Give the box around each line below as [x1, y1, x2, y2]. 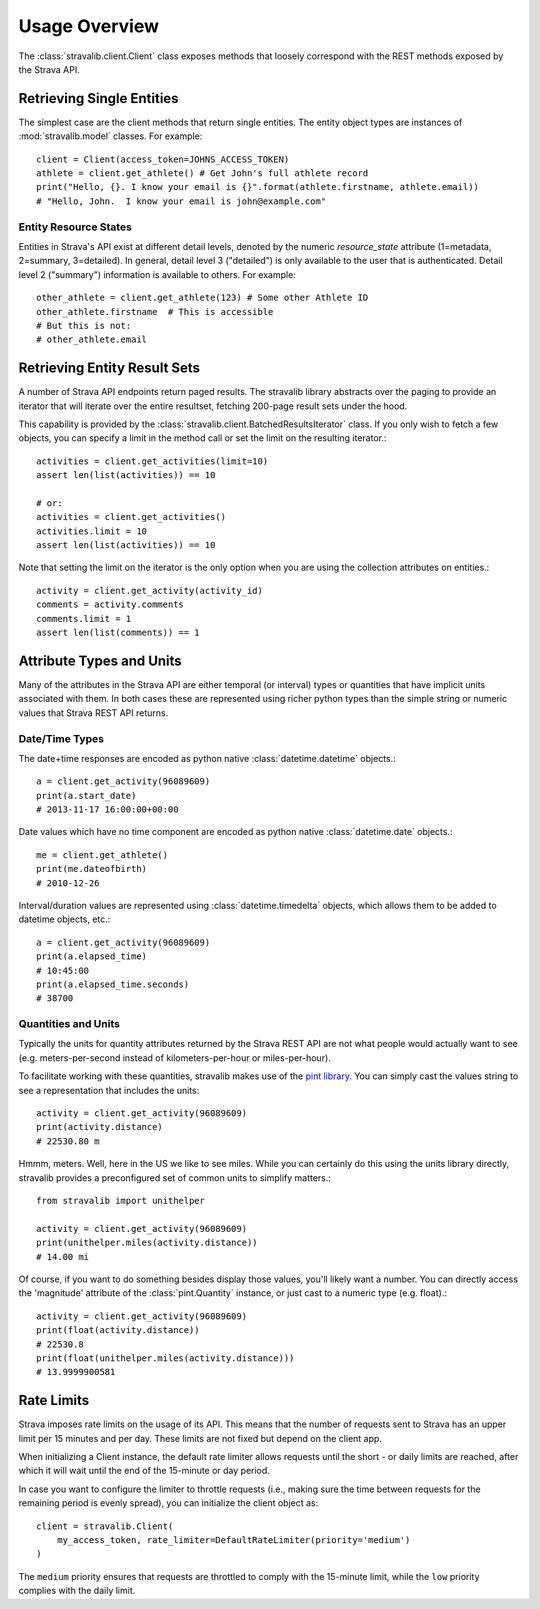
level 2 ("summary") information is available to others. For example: [18, 268, 297, 280]
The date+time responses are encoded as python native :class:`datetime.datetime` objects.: [18, 752, 397, 764]
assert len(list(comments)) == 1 [36, 627, 200, 639]
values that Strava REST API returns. [18, 706, 169, 719]
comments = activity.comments [36, 599, 185, 610]
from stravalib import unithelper [36, 1195, 205, 1206]
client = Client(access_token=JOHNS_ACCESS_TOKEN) [36, 153, 290, 165]
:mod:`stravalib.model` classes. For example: [18, 130, 203, 142]
